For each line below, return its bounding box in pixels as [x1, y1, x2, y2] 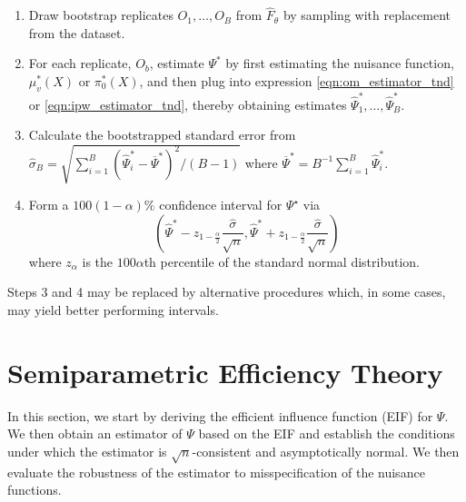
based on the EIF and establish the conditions [198, 424, 455, 443]
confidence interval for [159, 195, 283, 214]
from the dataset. [28, 23, 125, 42]
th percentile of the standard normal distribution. [144, 251, 420, 271]
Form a [28, 195, 69, 214]
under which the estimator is [7, 441, 167, 460]
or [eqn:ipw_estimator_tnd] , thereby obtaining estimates [28, 94, 347, 113]
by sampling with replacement [283, 5, 451, 25]
